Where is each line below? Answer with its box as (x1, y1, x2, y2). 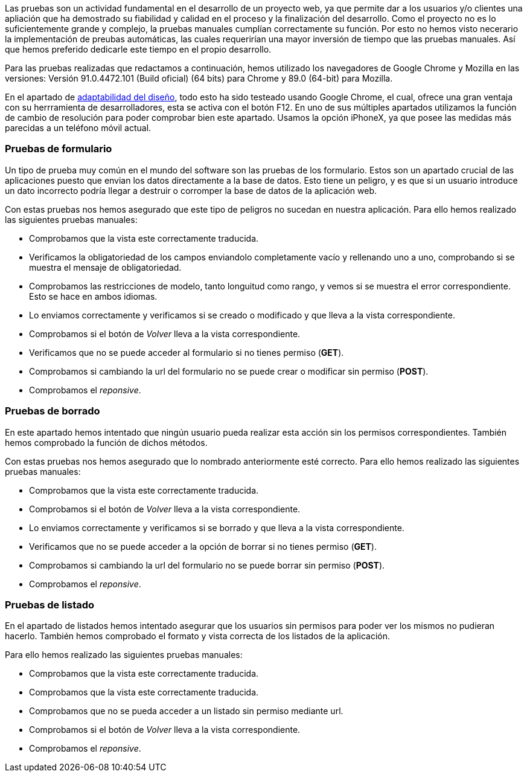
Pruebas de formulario (5, 143, 112, 155)
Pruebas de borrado (5, 405, 100, 418)
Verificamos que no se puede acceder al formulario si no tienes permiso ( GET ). (29, 347, 344, 358)
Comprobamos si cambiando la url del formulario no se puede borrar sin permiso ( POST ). (29, 559, 385, 570)
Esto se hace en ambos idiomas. (29, 291, 158, 301)
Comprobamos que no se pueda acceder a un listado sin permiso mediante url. (29, 706, 343, 717)
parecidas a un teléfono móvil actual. (5, 123, 152, 133)
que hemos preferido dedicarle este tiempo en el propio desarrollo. (5, 44, 272, 54)
